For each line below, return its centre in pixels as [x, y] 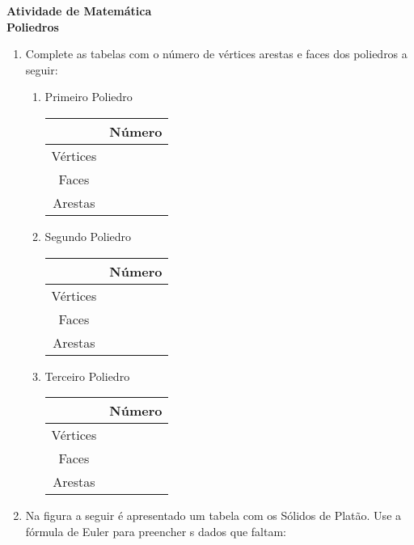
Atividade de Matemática [79, 11]
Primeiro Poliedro [89, 97]
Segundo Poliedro [88, 236]
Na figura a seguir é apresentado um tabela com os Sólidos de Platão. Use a [213, 515]
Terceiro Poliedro [87, 376]
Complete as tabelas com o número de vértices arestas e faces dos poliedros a [216, 54]
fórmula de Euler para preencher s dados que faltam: [156, 531]
